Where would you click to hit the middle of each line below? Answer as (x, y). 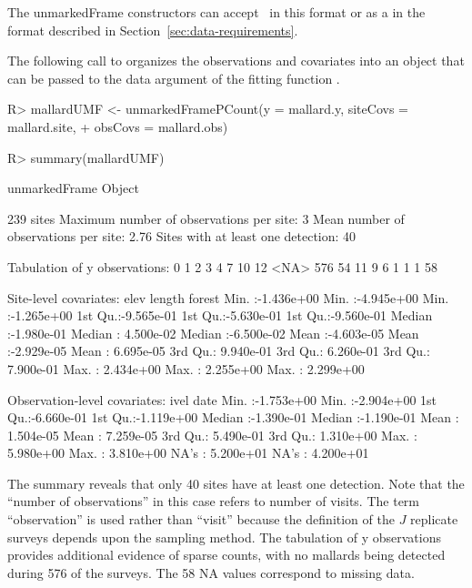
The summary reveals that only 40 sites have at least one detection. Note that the (236, 483)
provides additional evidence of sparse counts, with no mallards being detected (226, 555)
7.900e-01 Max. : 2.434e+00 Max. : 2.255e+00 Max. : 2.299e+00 (186, 368)
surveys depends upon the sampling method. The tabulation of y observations (224, 537)
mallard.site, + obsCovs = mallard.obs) (118, 126)
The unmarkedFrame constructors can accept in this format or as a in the (216, 12)
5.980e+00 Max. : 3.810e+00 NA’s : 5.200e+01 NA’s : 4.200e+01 (188, 453)
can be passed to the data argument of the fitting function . (174, 78)
